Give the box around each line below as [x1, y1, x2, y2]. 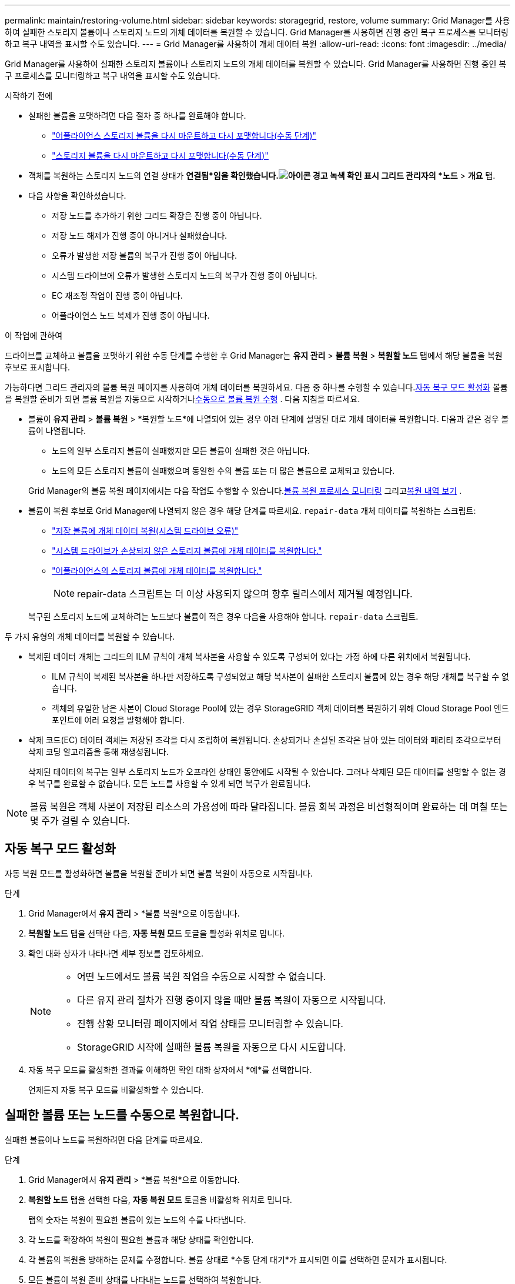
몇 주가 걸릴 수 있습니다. [30, 815, 130, 827]
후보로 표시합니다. [5, 362, 71, 372]
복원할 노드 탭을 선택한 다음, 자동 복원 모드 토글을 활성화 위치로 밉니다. [28, 928, 285, 938]
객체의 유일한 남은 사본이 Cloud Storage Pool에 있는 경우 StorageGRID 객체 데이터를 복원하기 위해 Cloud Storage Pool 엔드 [52, 703, 509, 713]
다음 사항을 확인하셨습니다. [28, 190, 126, 200]
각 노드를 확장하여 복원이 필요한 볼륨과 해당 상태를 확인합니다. [28, 1234, 254, 1245]
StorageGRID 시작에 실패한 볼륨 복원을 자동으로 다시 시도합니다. [77, 1041, 346, 1053]
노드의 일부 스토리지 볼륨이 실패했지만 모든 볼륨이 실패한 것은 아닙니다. [52, 446, 310, 456]
